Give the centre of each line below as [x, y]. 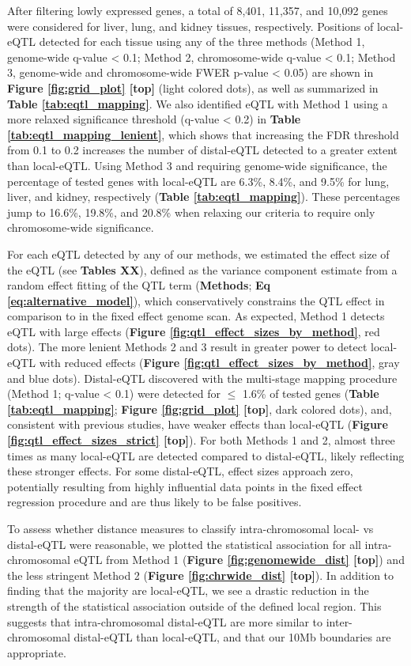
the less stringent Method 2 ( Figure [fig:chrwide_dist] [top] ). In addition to [201, 575]
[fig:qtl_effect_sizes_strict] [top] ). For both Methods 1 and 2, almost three [201, 440]
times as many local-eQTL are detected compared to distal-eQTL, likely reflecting [206, 455]
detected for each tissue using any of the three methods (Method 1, [202, 42]
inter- [339, 621]
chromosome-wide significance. [81, 227]
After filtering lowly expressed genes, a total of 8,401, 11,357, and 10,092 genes [198, 10]
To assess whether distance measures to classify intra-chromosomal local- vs [190, 528]
